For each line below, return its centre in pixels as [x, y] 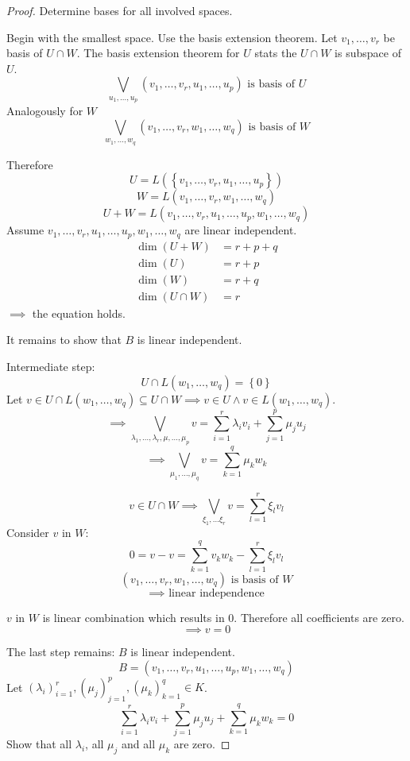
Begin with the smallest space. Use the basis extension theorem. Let [172, 37]
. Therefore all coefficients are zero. [319, 617]
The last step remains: [61, 652]
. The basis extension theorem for [158, 53]
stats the [276, 53]
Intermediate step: [51, 366]
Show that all [39, 744]
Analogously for [45, 111]
